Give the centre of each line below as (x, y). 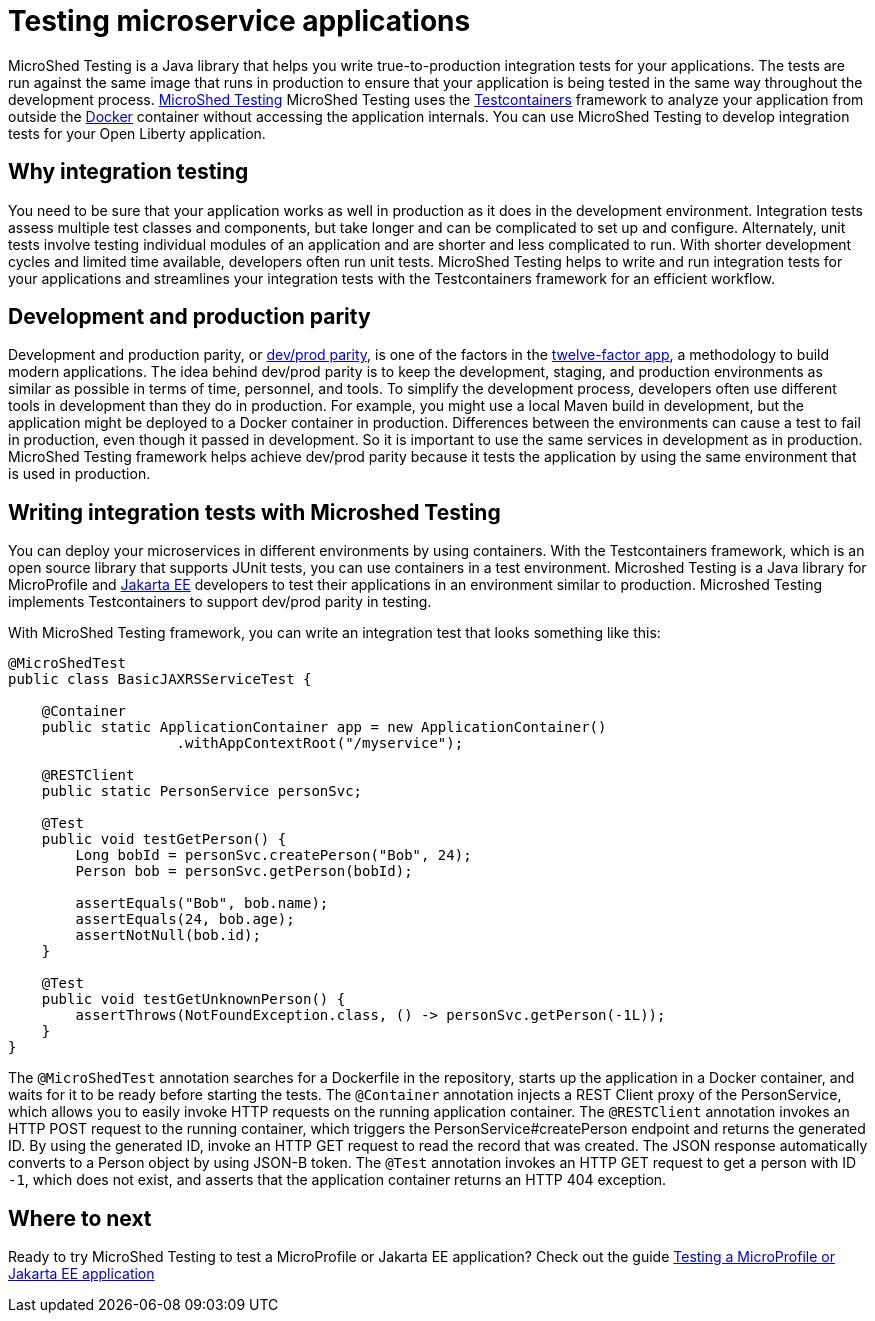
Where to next (80, 1218)
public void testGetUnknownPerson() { (193, 999)
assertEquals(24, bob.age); (185, 919)
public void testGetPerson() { (164, 839)
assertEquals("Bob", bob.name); (202, 903)
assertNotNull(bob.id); (168, 935)
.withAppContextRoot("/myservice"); (320, 743)
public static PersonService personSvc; (202, 791)
